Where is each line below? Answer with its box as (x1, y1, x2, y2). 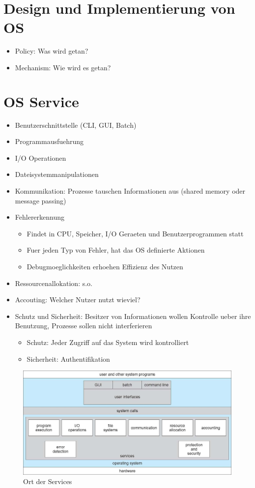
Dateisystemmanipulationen (15, 169, 99, 179)
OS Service (3, 91, 79, 111)
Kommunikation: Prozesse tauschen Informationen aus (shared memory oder (15, 186, 246, 196)
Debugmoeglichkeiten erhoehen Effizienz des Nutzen (27, 261, 183, 271)
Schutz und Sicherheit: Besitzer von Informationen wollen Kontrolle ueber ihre (15, 311, 251, 321)
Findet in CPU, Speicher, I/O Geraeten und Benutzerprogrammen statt (27, 228, 244, 238)
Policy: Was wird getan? (15, 46, 88, 56)
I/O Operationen (15, 152, 66, 163)
